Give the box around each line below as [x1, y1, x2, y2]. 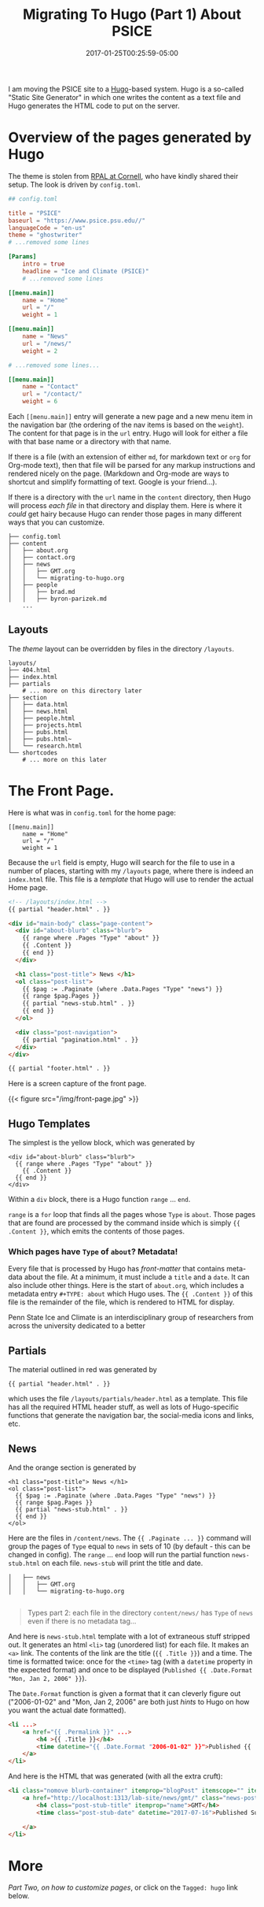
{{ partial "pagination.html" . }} [22, 1036, 139, 1044]
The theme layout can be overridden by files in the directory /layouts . [8, 644, 234, 653]
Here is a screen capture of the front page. [8, 1079, 147, 1089]
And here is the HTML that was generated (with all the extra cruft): [8, 1772, 223, 1781]
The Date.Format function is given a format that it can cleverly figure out [8, 1688, 241, 1698]
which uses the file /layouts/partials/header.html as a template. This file [8, 1394, 248, 1404]
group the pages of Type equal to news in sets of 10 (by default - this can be [8, 1542, 251, 1551]
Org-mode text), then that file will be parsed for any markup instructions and [8, 461, 255, 469]
